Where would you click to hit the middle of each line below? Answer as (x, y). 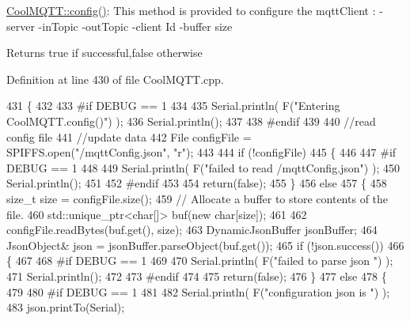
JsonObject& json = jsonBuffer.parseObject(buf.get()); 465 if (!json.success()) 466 (205, 245)
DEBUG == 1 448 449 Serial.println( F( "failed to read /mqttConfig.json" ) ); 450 (203, 167)
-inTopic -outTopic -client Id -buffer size (135, 26)
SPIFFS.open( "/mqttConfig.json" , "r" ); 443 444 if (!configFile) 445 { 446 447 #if (201, 152)
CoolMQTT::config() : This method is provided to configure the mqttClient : (191, 10)
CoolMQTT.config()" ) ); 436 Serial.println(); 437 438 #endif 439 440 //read (191, 121)
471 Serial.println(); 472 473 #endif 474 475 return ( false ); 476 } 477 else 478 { (197, 276)
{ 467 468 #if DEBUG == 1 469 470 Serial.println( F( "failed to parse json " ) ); (200, 261)
